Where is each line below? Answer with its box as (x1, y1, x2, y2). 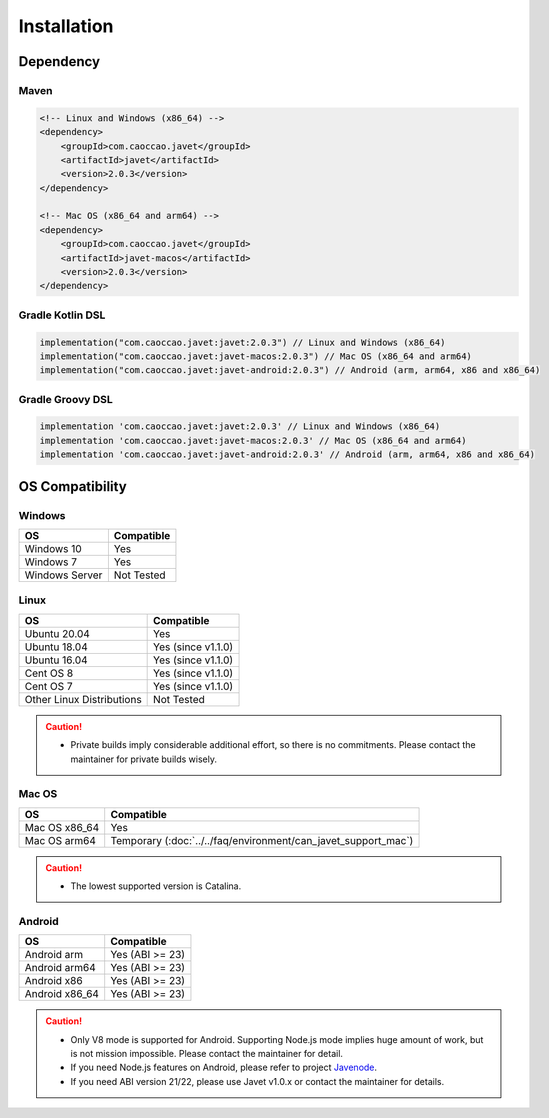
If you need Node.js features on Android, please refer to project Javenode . (70, 1061, 378, 1074)
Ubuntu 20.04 (24, 626, 90, 640)
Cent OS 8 (24, 666, 74, 680)
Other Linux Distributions (24, 692, 142, 706)
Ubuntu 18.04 (24, 640, 89, 654)
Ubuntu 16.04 (24, 653, 89, 667)
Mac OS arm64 (24, 833, 97, 847)
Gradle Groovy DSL (18, 392, 114, 406)
